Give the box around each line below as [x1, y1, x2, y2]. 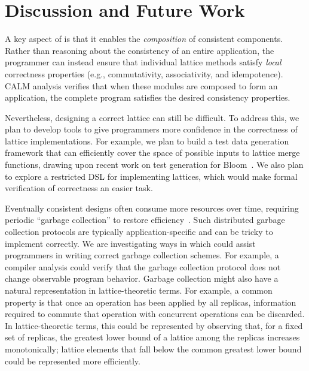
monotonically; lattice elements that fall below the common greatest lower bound [5, 342, 302, 355]
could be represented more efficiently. [5, 354, 140, 367]
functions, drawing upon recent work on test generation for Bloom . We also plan [5, 158, 304, 171]
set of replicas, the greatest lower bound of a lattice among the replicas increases [5, 331, 300, 343]
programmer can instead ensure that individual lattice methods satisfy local [5, 56, 282, 68]
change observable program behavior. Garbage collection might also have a [5, 272, 279, 285]
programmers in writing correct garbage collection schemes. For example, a [5, 249, 279, 261]
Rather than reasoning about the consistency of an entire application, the [5, 44, 274, 56]
